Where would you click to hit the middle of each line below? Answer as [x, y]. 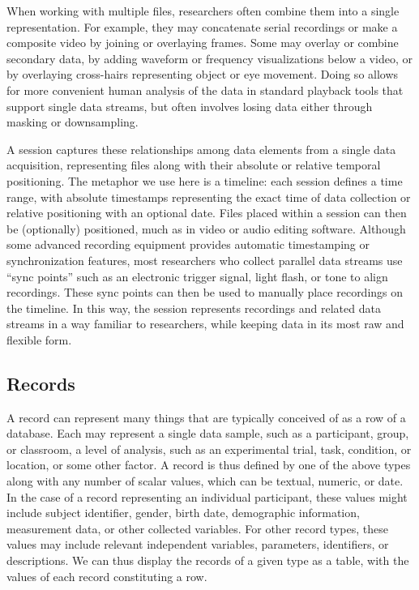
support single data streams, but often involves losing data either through [190, 106]
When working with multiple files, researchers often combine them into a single [203, 11]
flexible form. [39, 339]
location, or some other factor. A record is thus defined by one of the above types [209, 465]
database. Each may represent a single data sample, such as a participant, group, [208, 433]
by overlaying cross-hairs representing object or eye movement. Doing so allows [203, 74]
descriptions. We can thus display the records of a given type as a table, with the [208, 560]
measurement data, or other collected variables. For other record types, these [197, 528]
